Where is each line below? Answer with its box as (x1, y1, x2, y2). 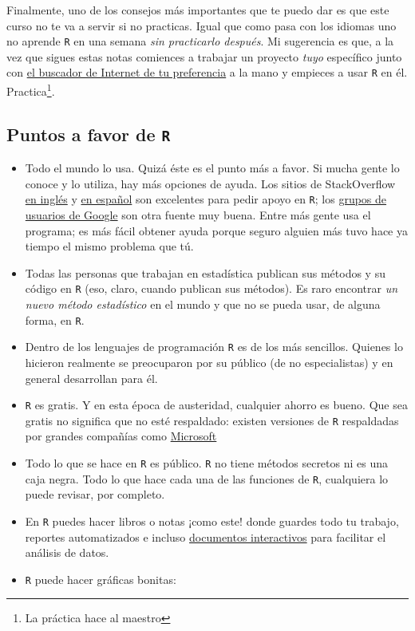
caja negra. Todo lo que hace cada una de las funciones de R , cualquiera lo (25, 470, 389, 487)
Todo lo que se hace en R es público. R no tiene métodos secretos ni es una (25, 455, 389, 471)
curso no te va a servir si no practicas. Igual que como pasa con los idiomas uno (6, 17, 397, 34)
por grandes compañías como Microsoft (25, 428, 217, 444)
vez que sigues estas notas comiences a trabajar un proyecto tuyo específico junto (6, 48, 402, 65)
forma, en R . (25, 311, 85, 328)
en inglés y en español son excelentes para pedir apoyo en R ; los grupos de (25, 191, 387, 207)
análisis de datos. (25, 544, 109, 561)
